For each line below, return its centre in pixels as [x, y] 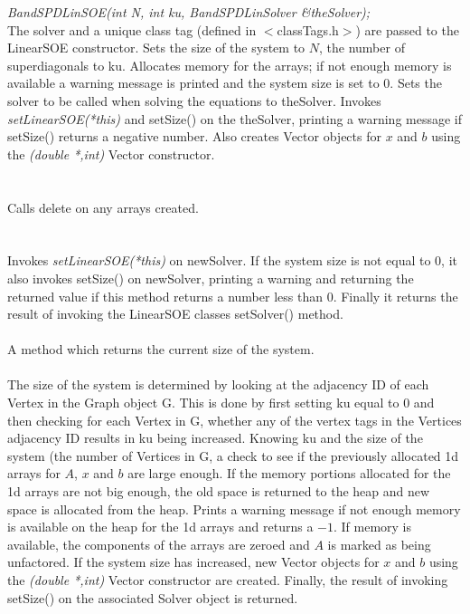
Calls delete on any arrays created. [103, 207]
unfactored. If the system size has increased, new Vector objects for [193, 562]
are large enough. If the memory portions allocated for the [289, 473]
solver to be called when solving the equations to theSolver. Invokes [194, 100]
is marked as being [379, 544]
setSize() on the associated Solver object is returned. [153, 597]
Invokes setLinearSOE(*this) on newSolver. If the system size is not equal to [219, 260]
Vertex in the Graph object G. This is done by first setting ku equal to [203, 403]
